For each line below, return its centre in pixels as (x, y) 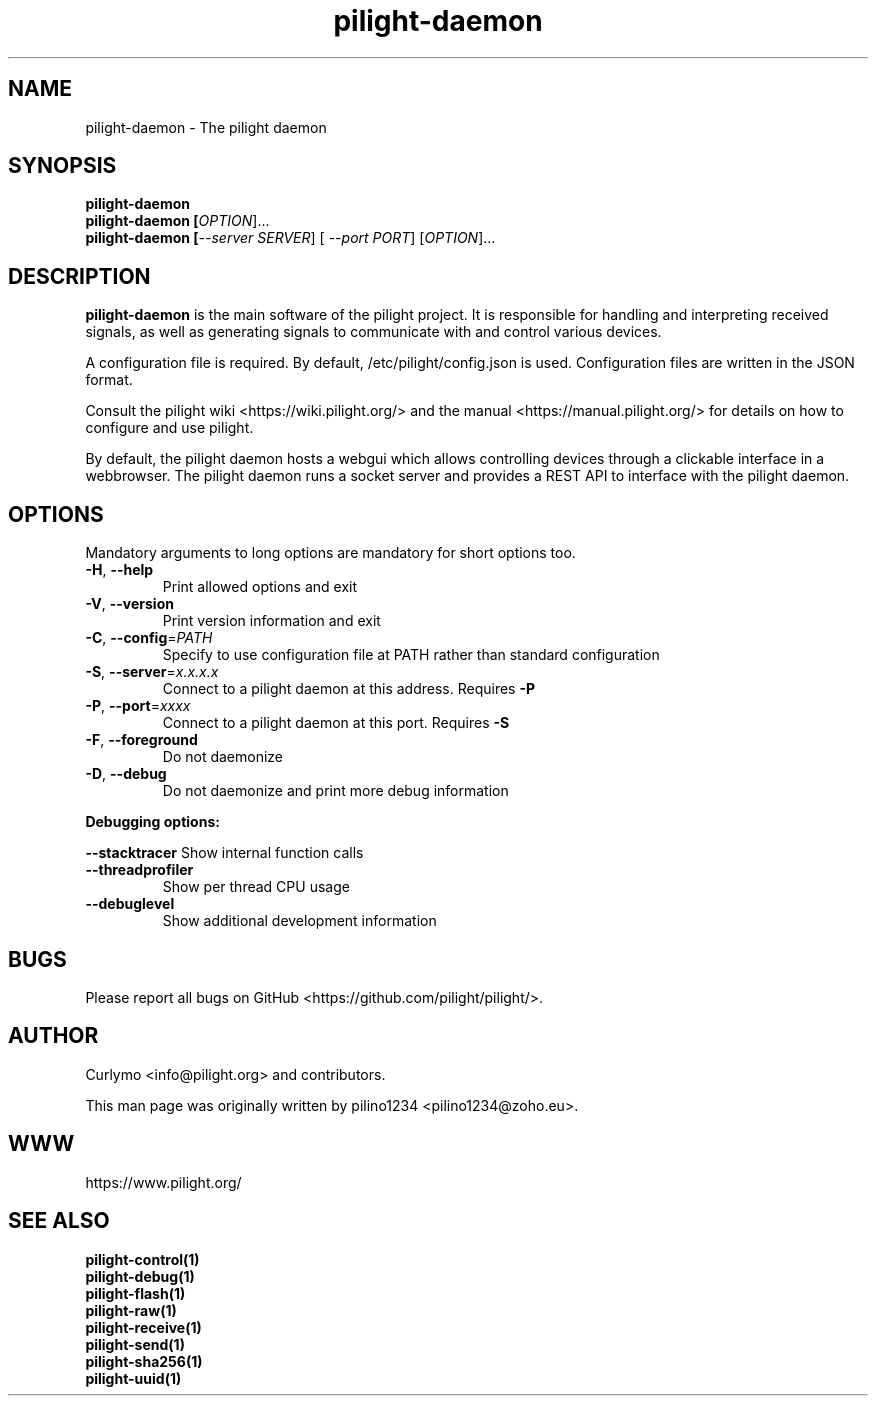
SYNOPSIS (62, 166)
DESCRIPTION (79, 276)
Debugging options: (152, 822)
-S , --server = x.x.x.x (152, 672)
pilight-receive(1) (143, 1327)
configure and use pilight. (169, 428)
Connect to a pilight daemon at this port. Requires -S (336, 723)
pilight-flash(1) (135, 1293)
